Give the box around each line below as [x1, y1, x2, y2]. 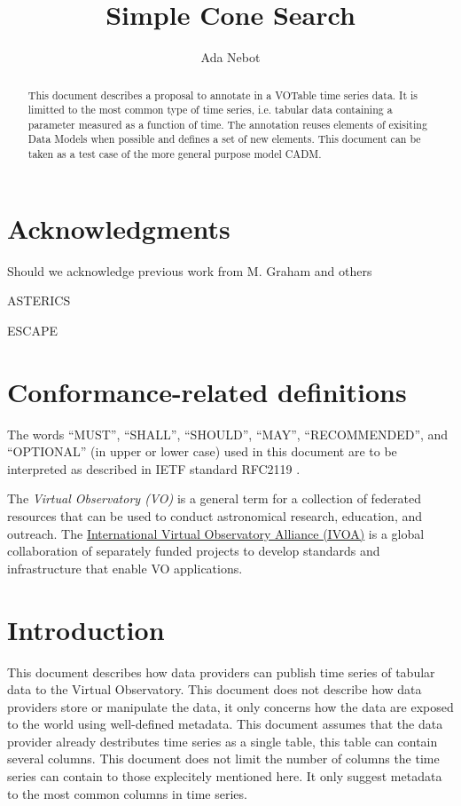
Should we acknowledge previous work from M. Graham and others [7, 261, 372, 280]
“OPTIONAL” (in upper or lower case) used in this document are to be [7, 442, 397, 461]
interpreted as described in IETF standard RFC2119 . [7, 459, 301, 478]
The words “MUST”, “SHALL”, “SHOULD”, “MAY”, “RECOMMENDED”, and [7, 424, 449, 443]
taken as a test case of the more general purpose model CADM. [27, 146, 322, 162]
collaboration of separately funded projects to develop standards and [7, 541, 380, 560]
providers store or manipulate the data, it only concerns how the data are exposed [7, 697, 454, 715]
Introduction [7, 611, 165, 647]
